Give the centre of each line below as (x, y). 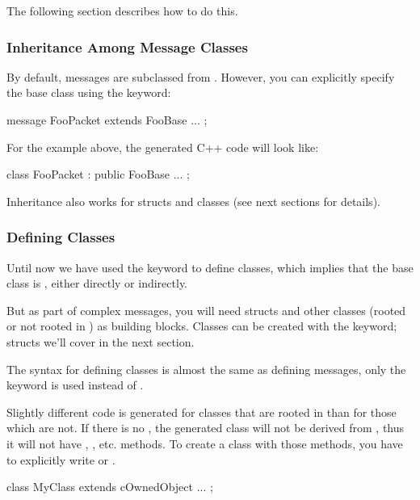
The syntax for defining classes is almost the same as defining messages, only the (206, 369)
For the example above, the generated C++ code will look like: (163, 147)
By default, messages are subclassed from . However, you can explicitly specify (201, 76)
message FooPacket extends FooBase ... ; (107, 120)
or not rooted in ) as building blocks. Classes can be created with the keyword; (202, 326)
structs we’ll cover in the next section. (101, 341)
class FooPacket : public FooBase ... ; (98, 174)
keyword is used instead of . (75, 385)
